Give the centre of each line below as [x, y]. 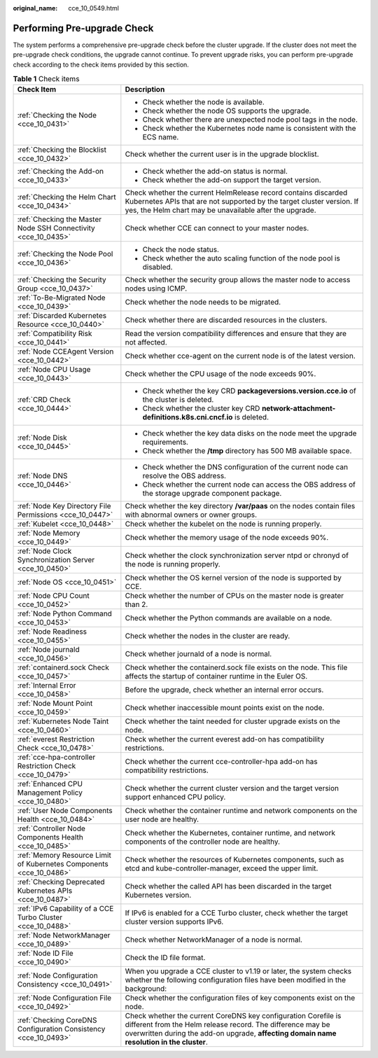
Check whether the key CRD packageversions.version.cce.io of [249, 391]
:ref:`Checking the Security [62, 280]
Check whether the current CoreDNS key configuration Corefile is [233, 1016]
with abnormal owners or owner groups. [191, 515]
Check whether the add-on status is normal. [215, 172]
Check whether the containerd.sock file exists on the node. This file [236, 667]
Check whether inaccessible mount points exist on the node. [225, 708]
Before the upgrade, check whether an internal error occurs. [224, 690]
